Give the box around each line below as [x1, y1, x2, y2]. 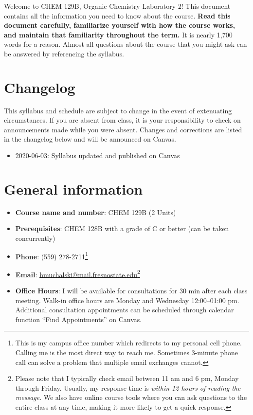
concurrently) [15, 233, 55, 243]
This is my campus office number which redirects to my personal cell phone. [15, 338, 242, 348]
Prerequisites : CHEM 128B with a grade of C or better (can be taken [15, 223, 229, 234]
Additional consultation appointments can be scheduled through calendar [15, 305, 234, 315]
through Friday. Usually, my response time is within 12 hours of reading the [15, 382, 241, 393]
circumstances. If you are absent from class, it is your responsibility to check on [4, 115, 241, 125]
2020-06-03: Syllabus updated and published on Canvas [15, 150, 180, 161]
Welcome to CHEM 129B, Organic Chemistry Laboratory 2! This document [4, 1, 231, 11]
